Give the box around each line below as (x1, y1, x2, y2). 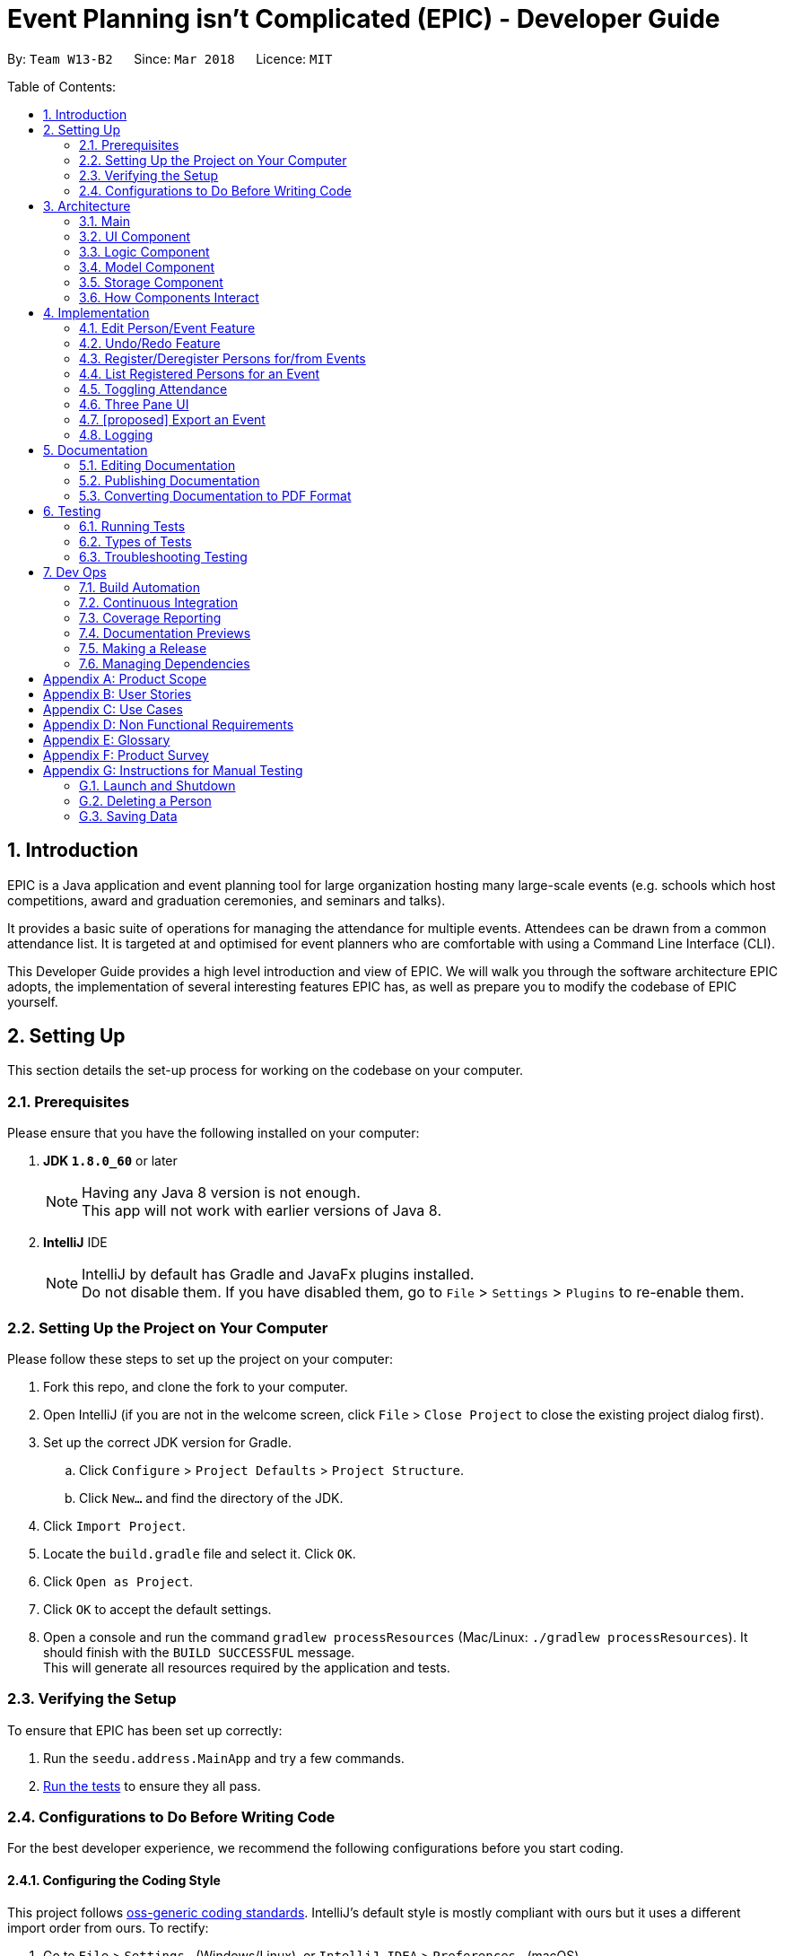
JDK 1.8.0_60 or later (43, 1153, 178, 1169)
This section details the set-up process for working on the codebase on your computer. (7, 1062, 524, 1078)
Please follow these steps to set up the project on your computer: (7, 1350, 394, 1367)
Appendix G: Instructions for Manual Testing (43, 762, 303, 778)
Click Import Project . (43, 1517, 186, 1533)
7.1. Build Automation (79, 579, 200, 595)
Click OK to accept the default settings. (43, 1601, 272, 1617)
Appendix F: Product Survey (43, 747, 209, 763)
